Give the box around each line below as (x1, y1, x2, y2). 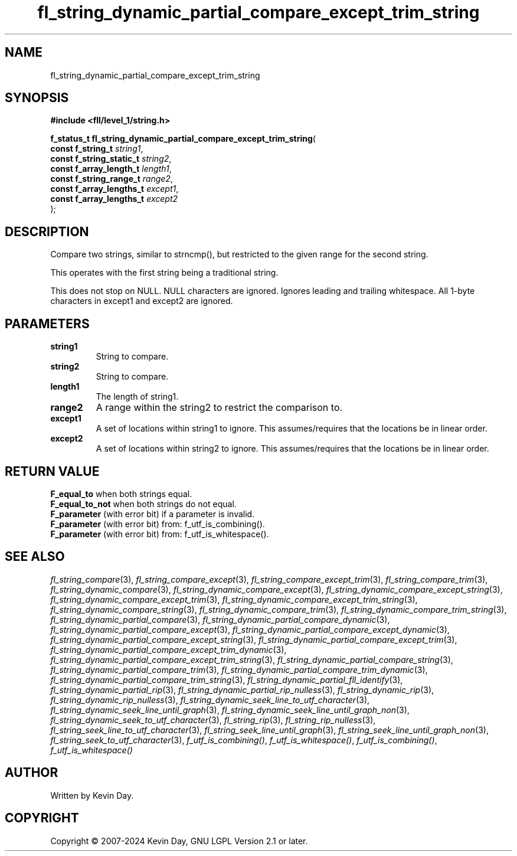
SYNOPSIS (5, 90, 69, 106)
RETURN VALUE (5, 463, 100, 479)
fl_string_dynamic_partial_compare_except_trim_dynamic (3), (50, 644, 287, 655)
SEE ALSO (5, 549, 65, 564)
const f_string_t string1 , (50, 143, 143, 154)
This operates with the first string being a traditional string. (50, 267, 279, 278)
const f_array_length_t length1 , (50, 164, 172, 174)
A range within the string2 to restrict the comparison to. (96, 401, 343, 414)
